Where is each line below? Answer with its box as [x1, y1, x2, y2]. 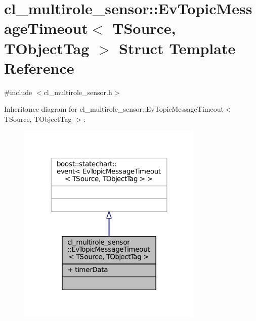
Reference [4, 57, 74, 78]
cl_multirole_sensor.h [44, 86, 112, 97]
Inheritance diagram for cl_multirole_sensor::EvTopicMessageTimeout [4, 104, 224, 114]
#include [4, 86, 32, 97]
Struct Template [119, 37, 236, 58]
